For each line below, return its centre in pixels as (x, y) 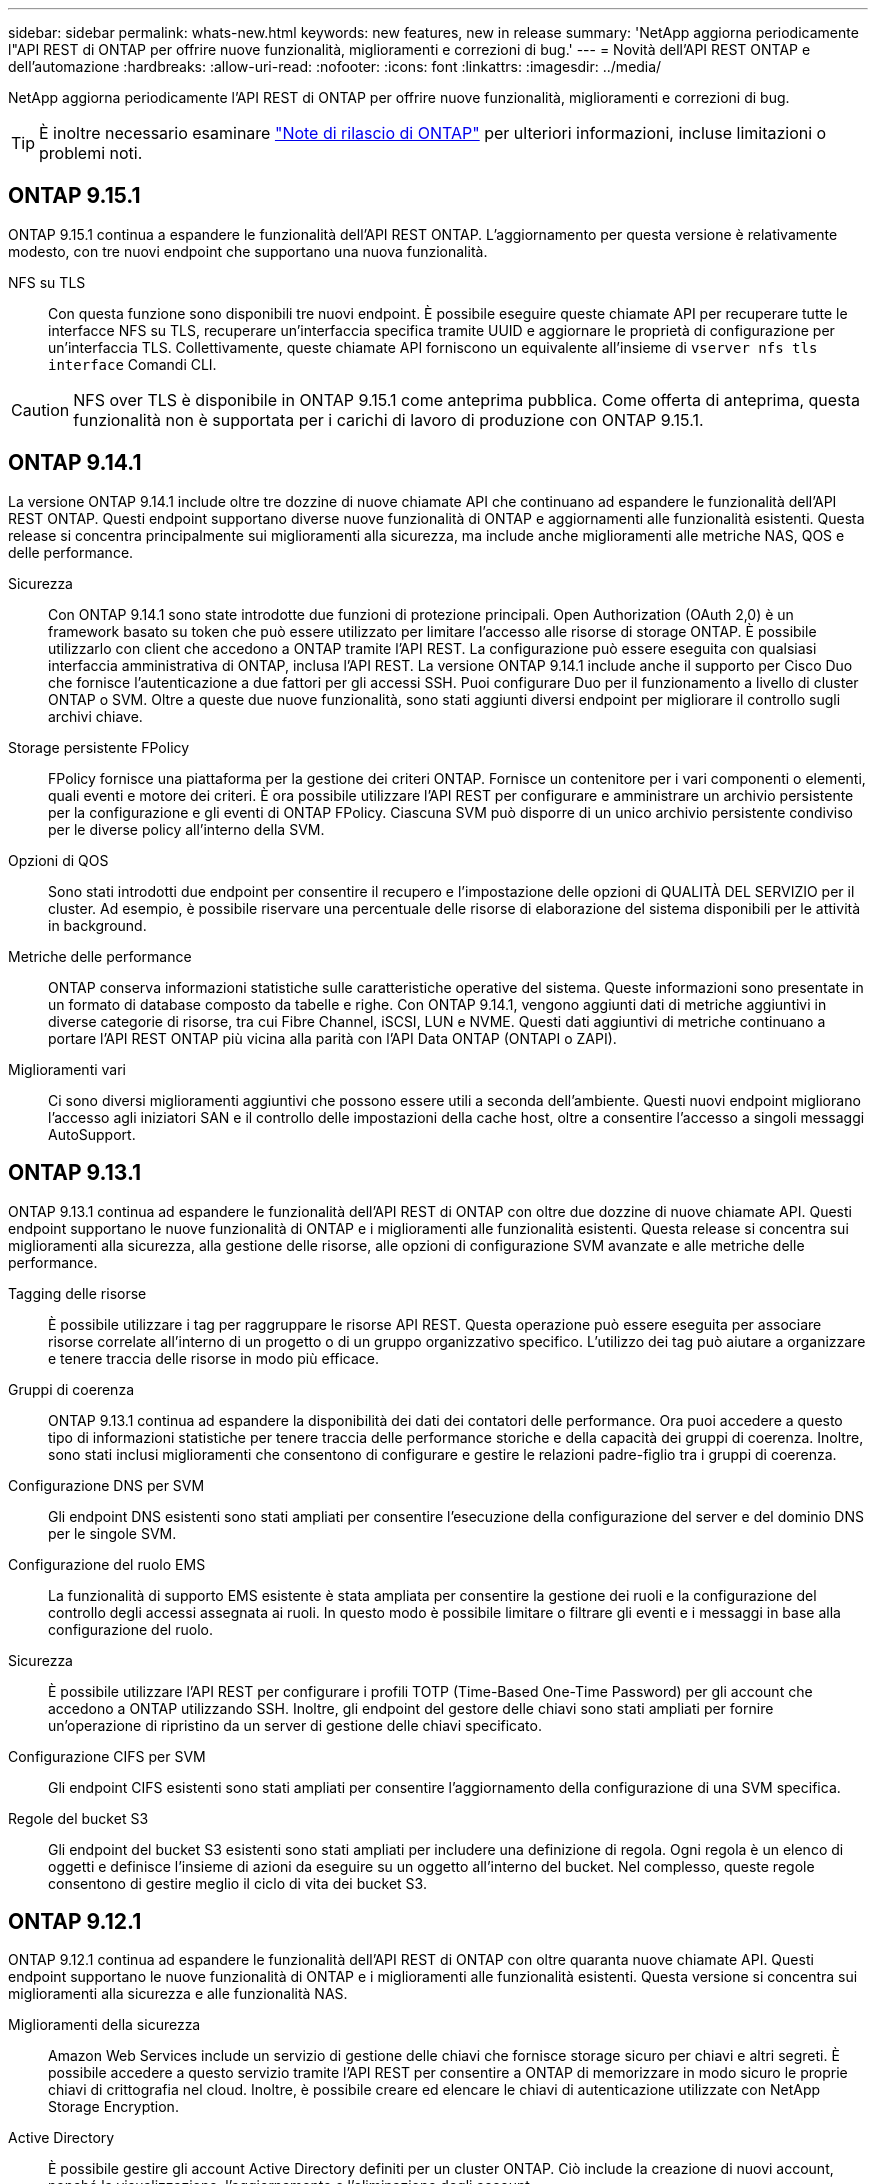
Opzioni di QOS (58, 860)
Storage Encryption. (113, 2107)
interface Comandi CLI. (132, 364)
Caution (40, 409)
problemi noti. (91, 153)
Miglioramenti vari (67, 1069)
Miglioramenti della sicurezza (104, 2025)
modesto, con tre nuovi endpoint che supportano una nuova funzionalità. (248, 251)
